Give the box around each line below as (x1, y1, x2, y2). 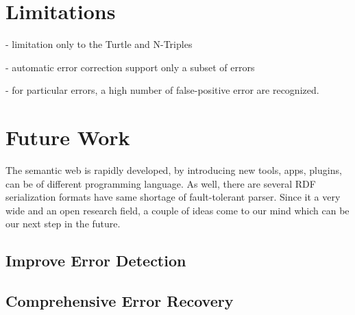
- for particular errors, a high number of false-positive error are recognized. (5, 83, 319, 97)
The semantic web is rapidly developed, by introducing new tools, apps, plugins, (5, 163, 342, 177)
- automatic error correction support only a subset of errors (5, 60, 255, 74)
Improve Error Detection (5, 250, 186, 271)
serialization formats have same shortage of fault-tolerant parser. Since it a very (5, 190, 341, 204)
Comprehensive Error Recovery (5, 290, 234, 312)
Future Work (5, 123, 130, 151)
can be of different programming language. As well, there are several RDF (5, 176, 316, 190)
